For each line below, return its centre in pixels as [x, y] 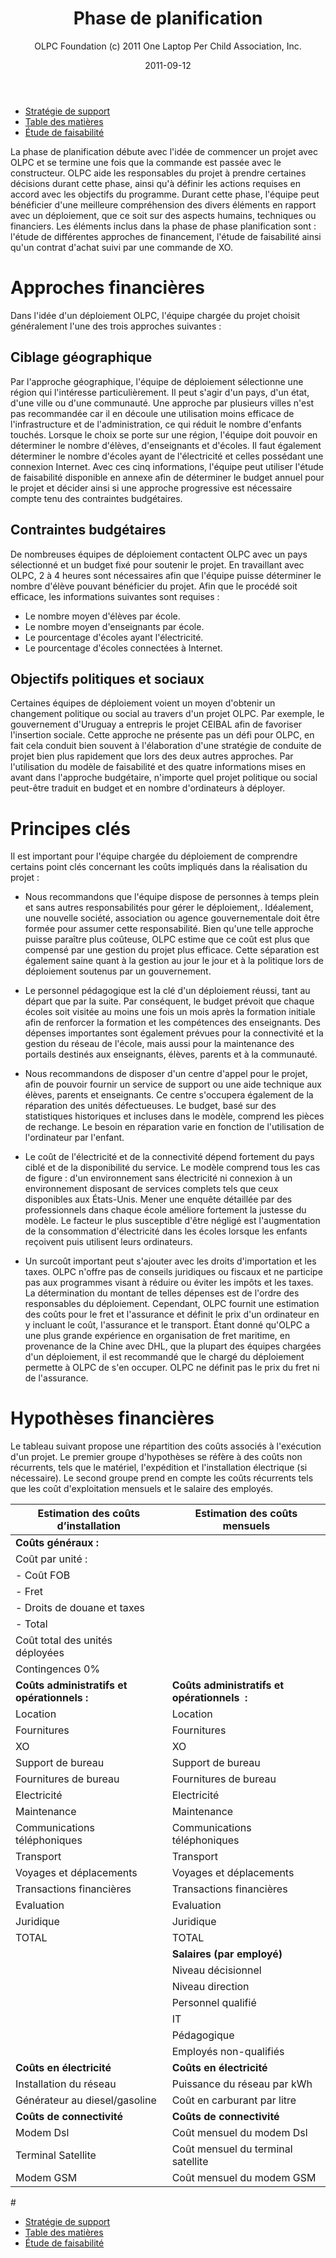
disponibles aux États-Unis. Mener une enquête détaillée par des [158, 1199]
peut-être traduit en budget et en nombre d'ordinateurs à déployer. [148, 788]
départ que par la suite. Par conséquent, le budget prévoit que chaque [169, 1001]
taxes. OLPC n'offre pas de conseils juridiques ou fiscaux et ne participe [173, 1272]
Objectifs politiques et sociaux [107, 678]
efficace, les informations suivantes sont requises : [115, 596]
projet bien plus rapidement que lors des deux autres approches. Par [152, 756]
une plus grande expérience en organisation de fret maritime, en [157, 1336]
